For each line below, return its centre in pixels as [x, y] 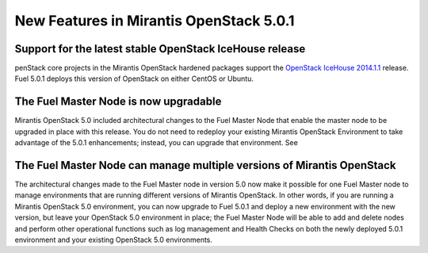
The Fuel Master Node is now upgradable [118, 102]
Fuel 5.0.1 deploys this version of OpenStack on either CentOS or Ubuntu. [134, 79]
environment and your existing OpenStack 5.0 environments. [114, 240]
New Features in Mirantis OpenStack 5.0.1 [155, 21]
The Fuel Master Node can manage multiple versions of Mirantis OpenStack [205, 165]
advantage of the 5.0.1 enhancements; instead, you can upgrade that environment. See [157, 143]
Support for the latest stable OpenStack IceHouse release [160, 49]
